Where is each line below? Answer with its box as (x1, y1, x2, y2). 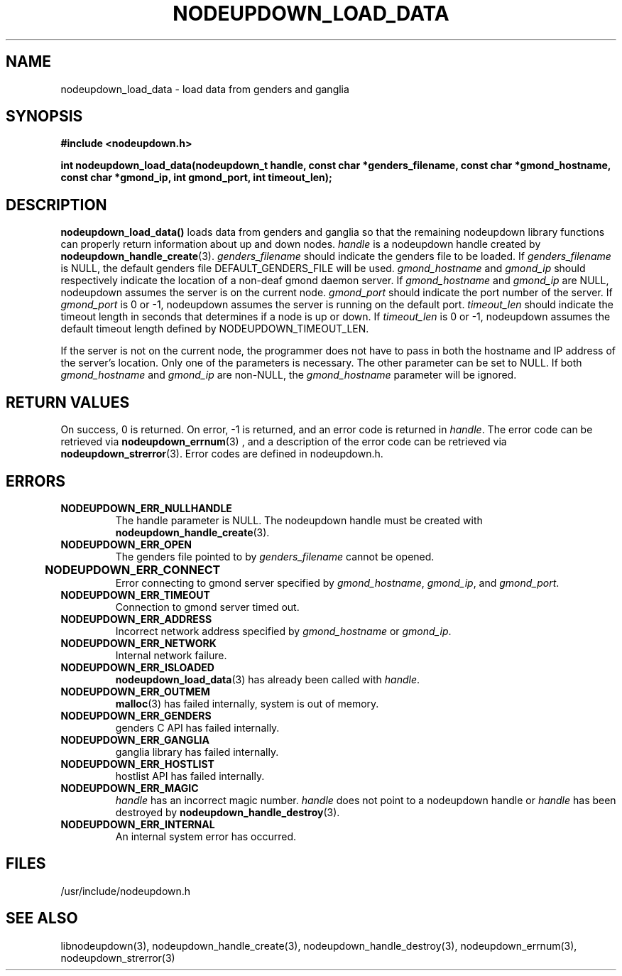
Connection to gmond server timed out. (115, 600, 300, 613)
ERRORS (6, 472, 66, 490)
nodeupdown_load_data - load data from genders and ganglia (60, 82, 349, 95)
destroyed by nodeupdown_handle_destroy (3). (115, 806, 340, 818)
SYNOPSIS (6, 107, 83, 126)
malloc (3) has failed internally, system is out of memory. (115, 697, 379, 710)
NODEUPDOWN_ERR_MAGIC (60, 781, 199, 794)
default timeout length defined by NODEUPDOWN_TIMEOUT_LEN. (60, 322, 369, 335)
